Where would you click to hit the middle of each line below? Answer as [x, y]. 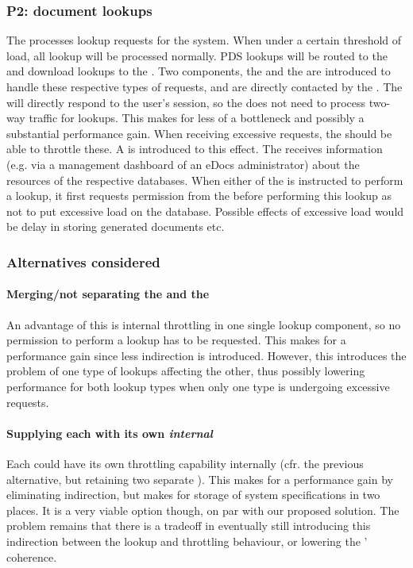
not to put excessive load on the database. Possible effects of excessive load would [205, 211]
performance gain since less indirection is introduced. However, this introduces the [206, 355]
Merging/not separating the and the [108, 294]
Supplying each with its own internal [110, 433]
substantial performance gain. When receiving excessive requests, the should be [199, 133]
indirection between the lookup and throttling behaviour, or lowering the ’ [187, 541]
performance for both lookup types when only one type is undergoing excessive [198, 386]
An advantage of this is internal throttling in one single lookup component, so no [204, 324]
